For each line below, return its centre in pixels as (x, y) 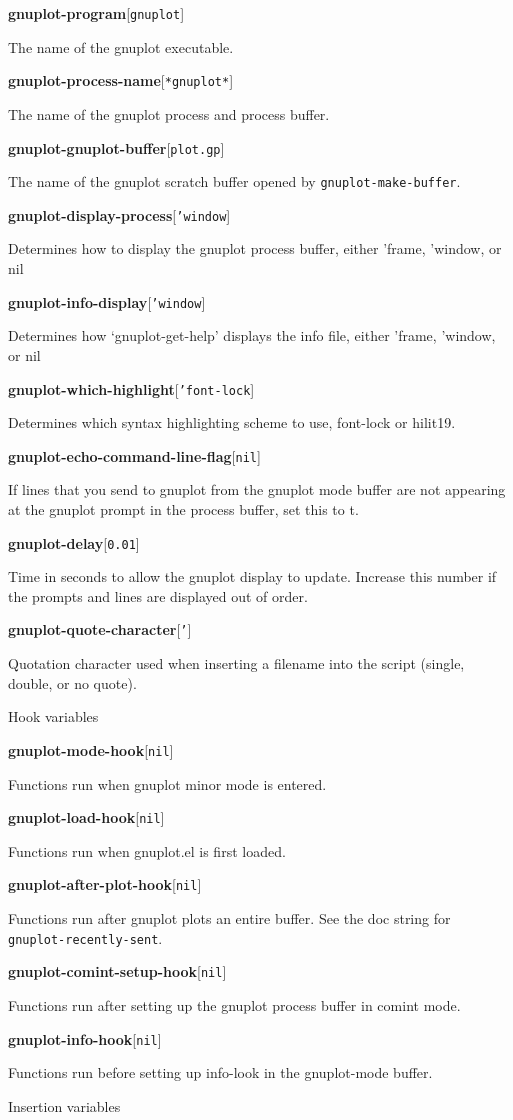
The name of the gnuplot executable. (121, 46)
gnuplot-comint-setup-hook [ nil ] (117, 971)
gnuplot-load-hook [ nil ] (86, 817)
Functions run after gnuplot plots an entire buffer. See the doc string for (229, 918)
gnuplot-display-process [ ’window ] (119, 214)
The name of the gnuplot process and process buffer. (169, 113)
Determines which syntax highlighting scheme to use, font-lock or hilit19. (232, 422)
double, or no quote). (72, 682)
